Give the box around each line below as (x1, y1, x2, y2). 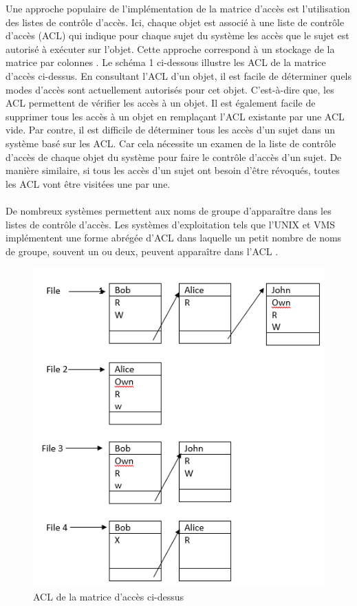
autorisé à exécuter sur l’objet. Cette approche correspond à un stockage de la (6, 41, 335, 56)
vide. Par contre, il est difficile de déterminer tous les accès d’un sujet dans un (6, 122, 336, 137)
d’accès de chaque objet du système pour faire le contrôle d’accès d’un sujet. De (6, 149, 342, 164)
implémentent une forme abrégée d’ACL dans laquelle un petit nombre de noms (6, 230, 342, 245)
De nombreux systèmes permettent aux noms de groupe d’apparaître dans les (6, 203, 332, 217)
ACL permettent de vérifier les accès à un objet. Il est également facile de (6, 96, 316, 110)
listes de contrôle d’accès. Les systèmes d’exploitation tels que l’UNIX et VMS (6, 217, 336, 231)
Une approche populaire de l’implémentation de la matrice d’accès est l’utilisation (6, 1, 350, 15)
